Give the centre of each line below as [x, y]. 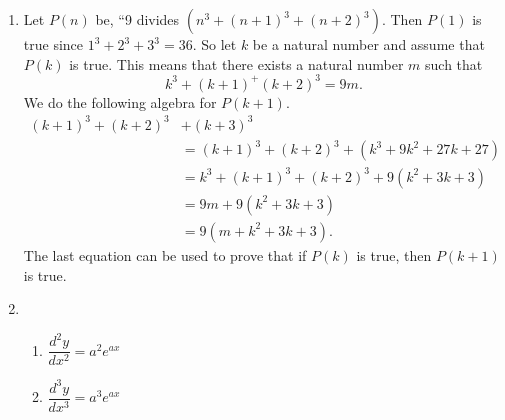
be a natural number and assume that [368, 44]
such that [454, 63]
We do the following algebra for [120, 101]
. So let [214, 44]
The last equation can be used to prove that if [165, 254]
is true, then [394, 254]
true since [53, 44]
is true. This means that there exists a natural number [236, 63]
